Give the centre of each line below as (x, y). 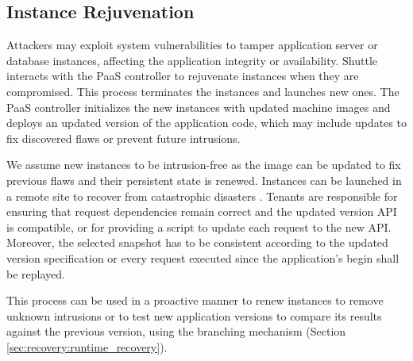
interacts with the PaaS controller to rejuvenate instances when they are (183, 76)
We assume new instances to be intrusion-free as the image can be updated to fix (204, 165)
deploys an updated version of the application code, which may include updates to (206, 123)
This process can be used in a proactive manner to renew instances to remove (195, 300)
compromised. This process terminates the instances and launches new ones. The (203, 91)
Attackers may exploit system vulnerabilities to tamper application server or (192, 45)
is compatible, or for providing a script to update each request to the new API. (199, 227)
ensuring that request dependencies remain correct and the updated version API (202, 211)
